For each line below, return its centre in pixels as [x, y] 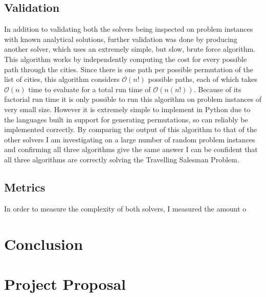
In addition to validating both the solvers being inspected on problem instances [129, 29]
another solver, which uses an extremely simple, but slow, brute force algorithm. [130, 49]
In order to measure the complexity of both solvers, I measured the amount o [125, 208]
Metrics [25, 187]
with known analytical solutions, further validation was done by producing [121, 39]
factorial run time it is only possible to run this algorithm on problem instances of [133, 99]
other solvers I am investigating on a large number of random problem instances [130, 139]
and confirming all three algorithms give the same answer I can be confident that [131, 149]
